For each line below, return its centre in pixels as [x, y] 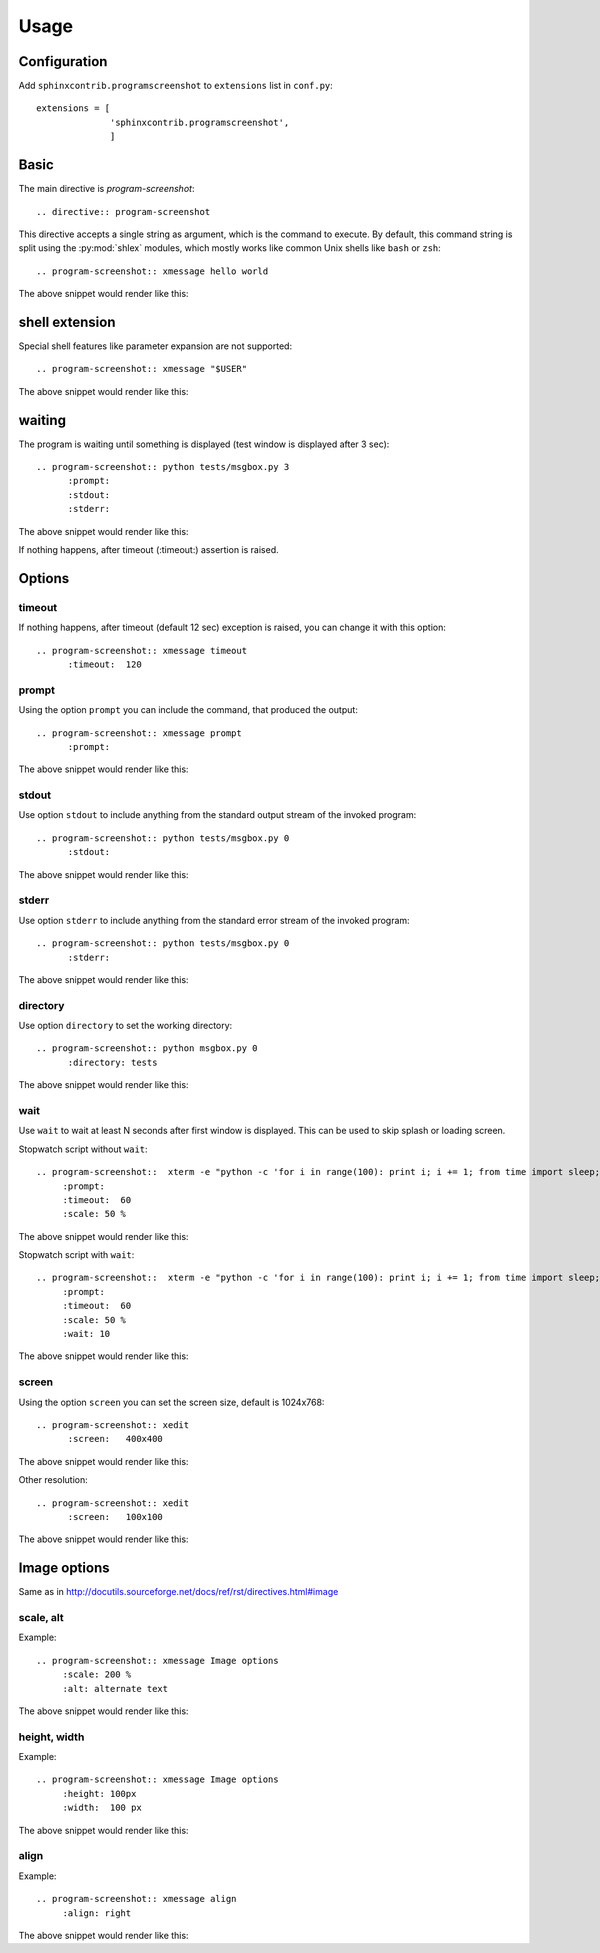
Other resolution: [53, 1480]
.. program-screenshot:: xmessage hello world [152, 271]
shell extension [67, 321]
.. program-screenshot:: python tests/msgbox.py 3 [163, 467]
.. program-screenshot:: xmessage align [136, 1899]
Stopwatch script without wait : [83, 1149]
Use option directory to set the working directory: [125, 1026]
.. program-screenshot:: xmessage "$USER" [142, 369]
